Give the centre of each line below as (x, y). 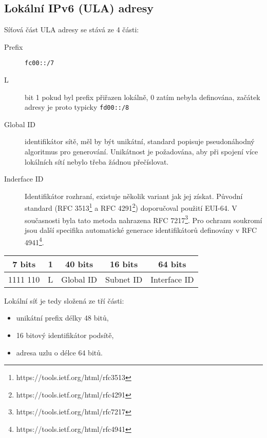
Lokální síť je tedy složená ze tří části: (64, 300)
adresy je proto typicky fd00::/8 (77, 107)
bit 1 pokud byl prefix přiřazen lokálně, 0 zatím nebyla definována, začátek (142, 97)
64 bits (172, 264)
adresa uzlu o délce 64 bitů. (59, 352)
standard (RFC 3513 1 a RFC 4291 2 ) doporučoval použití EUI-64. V (131, 207)
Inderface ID (24, 179)
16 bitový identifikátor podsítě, (65, 335)
